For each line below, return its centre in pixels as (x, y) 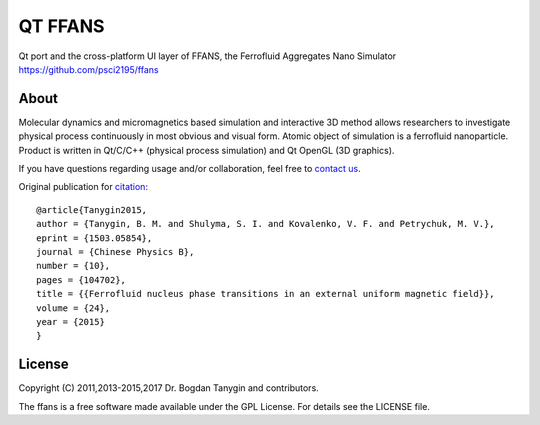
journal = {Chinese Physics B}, (115, 251)
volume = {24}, (73, 308)
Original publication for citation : (83, 187)
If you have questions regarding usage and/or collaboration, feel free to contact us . (189, 169)
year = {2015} (70, 321)
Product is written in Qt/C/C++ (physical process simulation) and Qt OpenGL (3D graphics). (206, 150)
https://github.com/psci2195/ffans (88, 69)
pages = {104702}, (81, 279)
